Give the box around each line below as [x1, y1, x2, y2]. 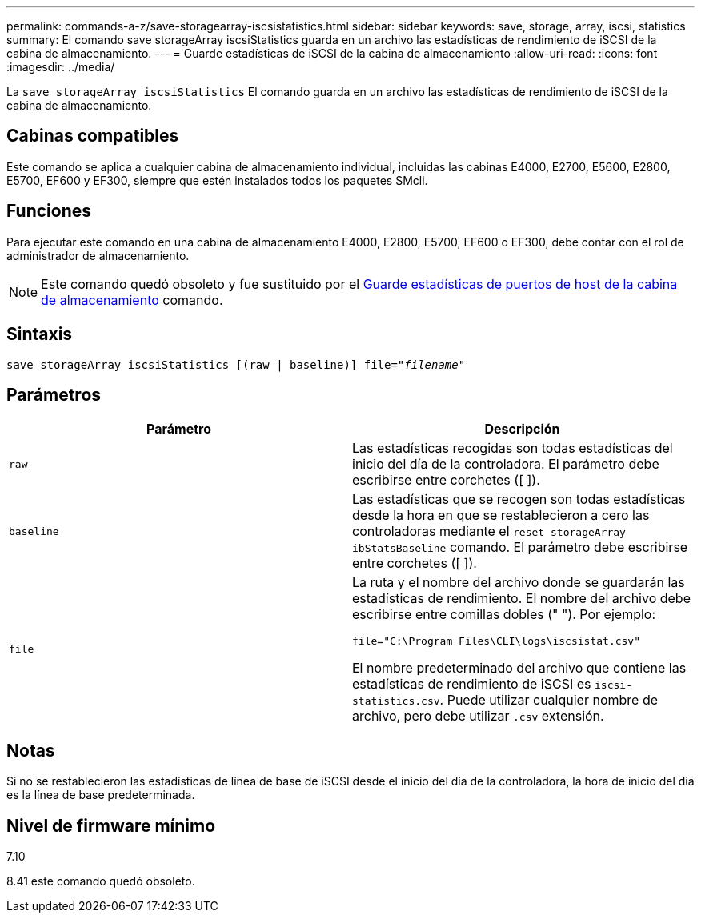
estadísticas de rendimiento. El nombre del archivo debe [352, 590, 691, 607]
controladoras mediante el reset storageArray [352, 523, 626, 540]
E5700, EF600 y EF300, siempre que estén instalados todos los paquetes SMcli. [6, 173, 428, 187]
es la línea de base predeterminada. [6, 788, 195, 802]
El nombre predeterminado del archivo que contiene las [352, 660, 687, 677]
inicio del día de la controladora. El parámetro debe [352, 456, 659, 473]
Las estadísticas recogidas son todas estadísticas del [352, 440, 673, 457]
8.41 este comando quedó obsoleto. [6, 874, 195, 889]
